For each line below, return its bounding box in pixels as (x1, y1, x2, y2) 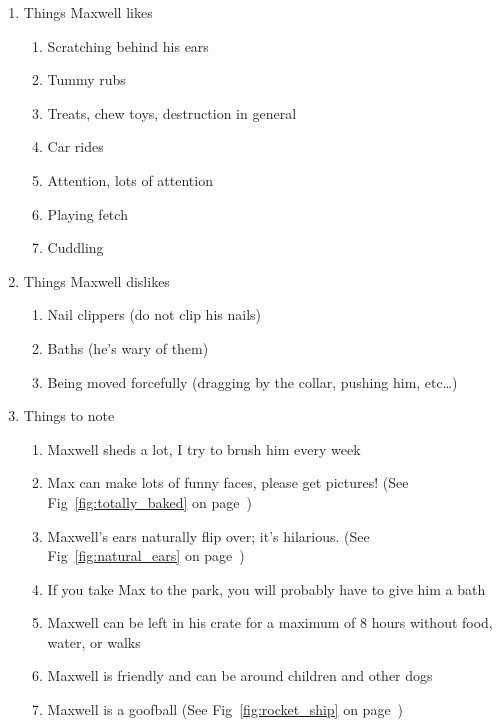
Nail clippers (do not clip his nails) (47, 304, 261, 325)
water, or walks (47, 631, 141, 652)
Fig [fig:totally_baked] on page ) (47, 491, 253, 512)
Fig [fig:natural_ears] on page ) (47, 545, 245, 566)
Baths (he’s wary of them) (47, 337, 209, 358)
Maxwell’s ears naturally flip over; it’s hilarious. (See (47, 525, 370, 546)
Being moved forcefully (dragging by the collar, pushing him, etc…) (47, 371, 458, 392)
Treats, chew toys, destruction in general (47, 102, 297, 123)
